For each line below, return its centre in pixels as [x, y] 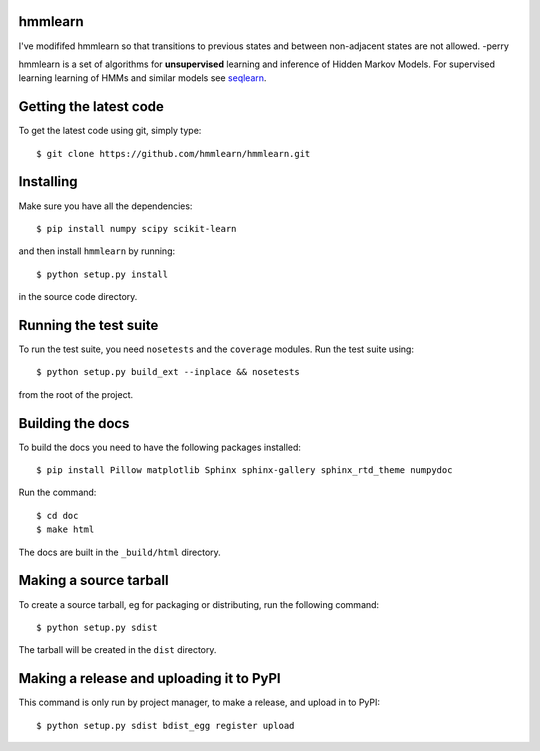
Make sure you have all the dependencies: [105, 206]
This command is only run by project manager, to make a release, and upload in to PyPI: [199, 702]
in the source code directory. [78, 297]
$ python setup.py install [102, 274]
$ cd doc [57, 515]
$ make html [65, 529]
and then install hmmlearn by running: [97, 251]
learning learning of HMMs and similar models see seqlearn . [142, 78]
